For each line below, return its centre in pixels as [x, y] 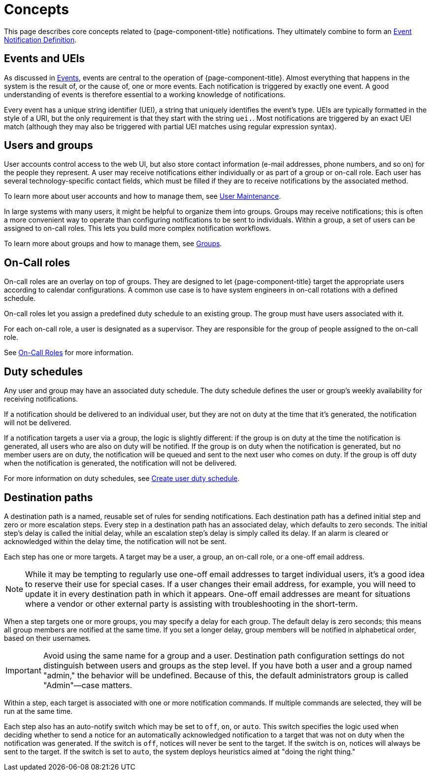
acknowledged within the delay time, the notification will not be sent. [115, 541]
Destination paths [49, 497]
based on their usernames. [48, 638]
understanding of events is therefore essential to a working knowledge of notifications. [145, 94]
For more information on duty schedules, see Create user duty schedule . [122, 479]
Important [23, 670]
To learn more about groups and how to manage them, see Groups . [113, 244]
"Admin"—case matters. [88, 685]
